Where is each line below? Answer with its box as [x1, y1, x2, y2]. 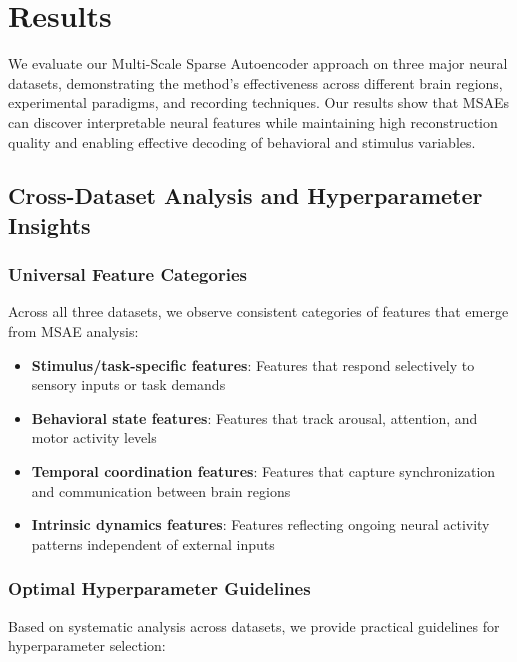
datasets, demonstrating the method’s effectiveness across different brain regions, [8, 72, 503, 93]
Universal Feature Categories [8, 262, 247, 287]
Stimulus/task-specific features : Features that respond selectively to [31, 354, 475, 375]
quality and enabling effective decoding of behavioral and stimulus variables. [8, 131, 476, 152]
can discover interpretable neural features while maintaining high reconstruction [8, 111, 498, 132]
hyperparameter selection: [8, 635, 166, 656]
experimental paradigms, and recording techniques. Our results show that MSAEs [8, 92, 510, 113]
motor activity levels [31, 427, 157, 448]
